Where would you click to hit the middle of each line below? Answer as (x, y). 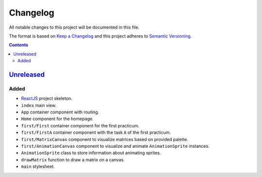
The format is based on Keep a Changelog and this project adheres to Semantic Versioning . (100, 36)
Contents (19, 45)
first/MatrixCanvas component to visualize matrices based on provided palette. (105, 139)
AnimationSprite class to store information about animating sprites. (91, 153)
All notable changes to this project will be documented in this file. (74, 27)
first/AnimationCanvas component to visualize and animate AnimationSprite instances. (115, 146)
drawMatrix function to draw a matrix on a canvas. (73, 159)
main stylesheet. (38, 167)
